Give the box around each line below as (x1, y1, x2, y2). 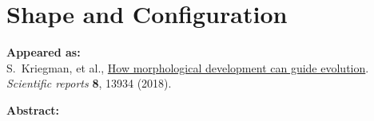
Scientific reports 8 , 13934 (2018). (6, 75, 172, 92)
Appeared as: (6, 44, 81, 60)
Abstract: (6, 101, 60, 118)
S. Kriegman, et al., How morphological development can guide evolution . (6, 59, 369, 76)
